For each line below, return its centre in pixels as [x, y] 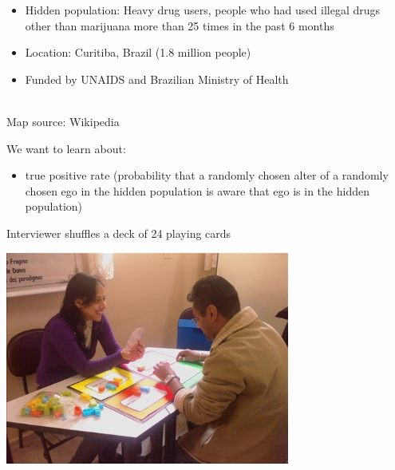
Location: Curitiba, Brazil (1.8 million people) [138, 52]
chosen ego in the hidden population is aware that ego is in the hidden [197, 190]
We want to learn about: [66, 148]
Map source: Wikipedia [63, 121]
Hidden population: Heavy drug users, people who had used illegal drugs [203, 10]
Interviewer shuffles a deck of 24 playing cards [119, 233]
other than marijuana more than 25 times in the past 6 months [180, 25]
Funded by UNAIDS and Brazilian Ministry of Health [157, 79]
